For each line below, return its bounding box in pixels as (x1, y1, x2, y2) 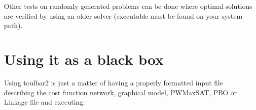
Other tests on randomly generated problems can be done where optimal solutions (4, 1, 253, 11)
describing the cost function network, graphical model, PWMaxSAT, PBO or (4, 87, 237, 97)
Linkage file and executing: (4, 97, 85, 107)
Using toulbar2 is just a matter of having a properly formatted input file (4, 77, 223, 87)
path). (4, 20, 23, 30)
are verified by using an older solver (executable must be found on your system (4, 10, 243, 21)
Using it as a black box (4, 49, 164, 69)
